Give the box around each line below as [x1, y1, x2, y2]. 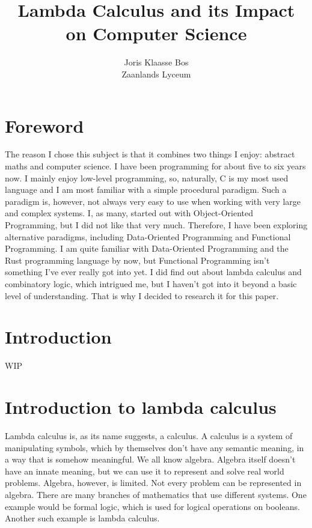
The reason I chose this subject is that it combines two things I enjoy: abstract [5, 148, 295, 160]
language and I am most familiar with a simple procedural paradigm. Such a [5, 183, 287, 196]
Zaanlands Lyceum [121, 67, 191, 80]
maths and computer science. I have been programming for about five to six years [5, 160, 306, 172]
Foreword [5, 113, 84, 138]
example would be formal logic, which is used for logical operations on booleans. [5, 500, 300, 512]
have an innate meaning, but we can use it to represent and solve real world [5, 464, 284, 477]
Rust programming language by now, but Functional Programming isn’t [5, 253, 270, 266]
